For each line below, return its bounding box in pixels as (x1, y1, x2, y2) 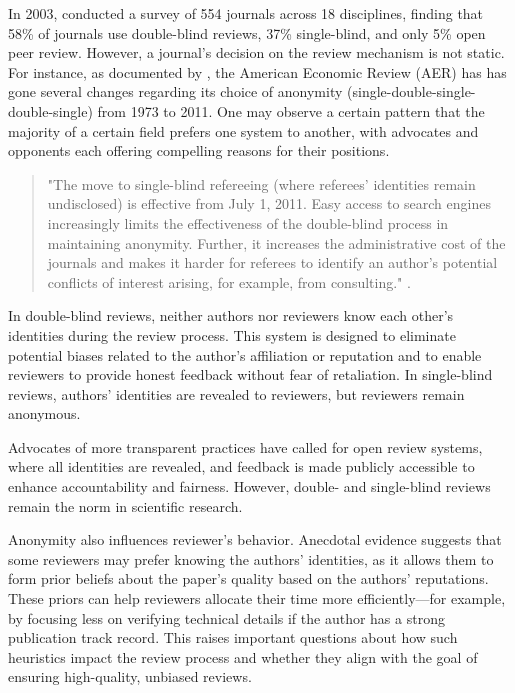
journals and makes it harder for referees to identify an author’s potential (47, 252, 498, 273)
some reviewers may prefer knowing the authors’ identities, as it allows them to (8, 548, 494, 569)
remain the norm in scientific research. (8, 495, 243, 516)
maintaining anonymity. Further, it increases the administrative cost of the (47, 232, 506, 253)
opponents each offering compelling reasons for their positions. (8, 140, 390, 161)
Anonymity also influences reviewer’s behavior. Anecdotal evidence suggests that (8, 529, 502, 550)
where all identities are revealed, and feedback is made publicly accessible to (8, 456, 475, 477)
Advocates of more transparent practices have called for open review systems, (8, 436, 483, 457)
